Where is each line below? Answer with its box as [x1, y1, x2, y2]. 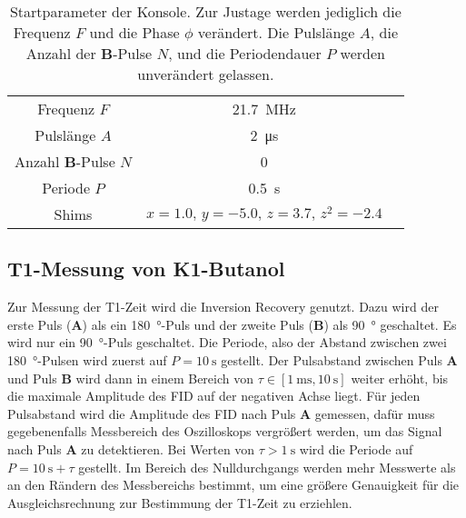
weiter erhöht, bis [351, 368, 449, 387]
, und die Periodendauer [168, 43, 322, 64]
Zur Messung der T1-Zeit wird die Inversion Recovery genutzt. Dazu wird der [7, 297, 439, 316]
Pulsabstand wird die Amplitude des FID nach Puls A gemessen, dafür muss [7, 403, 435, 423]
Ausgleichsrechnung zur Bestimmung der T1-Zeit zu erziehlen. [7, 493, 352, 512]
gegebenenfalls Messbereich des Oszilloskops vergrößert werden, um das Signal [7, 422, 442, 441]
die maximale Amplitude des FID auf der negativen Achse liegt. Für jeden [7, 386, 421, 405]
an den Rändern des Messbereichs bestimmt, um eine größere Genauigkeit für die [7, 475, 460, 494]
